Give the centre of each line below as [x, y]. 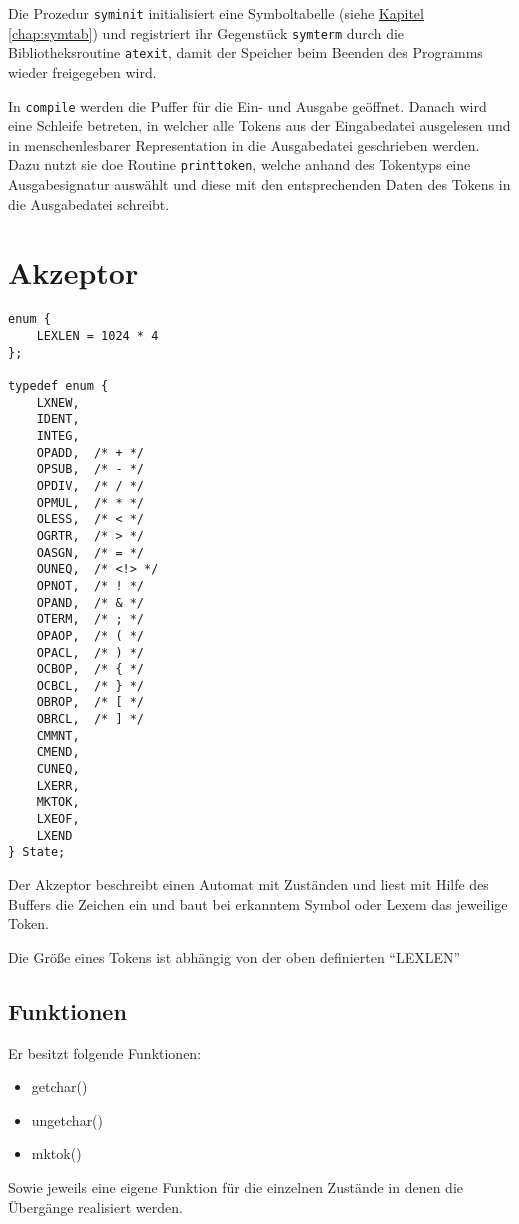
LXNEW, [58, 402]
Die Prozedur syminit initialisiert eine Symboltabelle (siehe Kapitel [216, 13]
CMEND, [58, 752]
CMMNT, [58, 735]
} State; [37, 852]
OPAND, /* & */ [90, 602]
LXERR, [58, 785]
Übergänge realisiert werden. [95, 1206]
